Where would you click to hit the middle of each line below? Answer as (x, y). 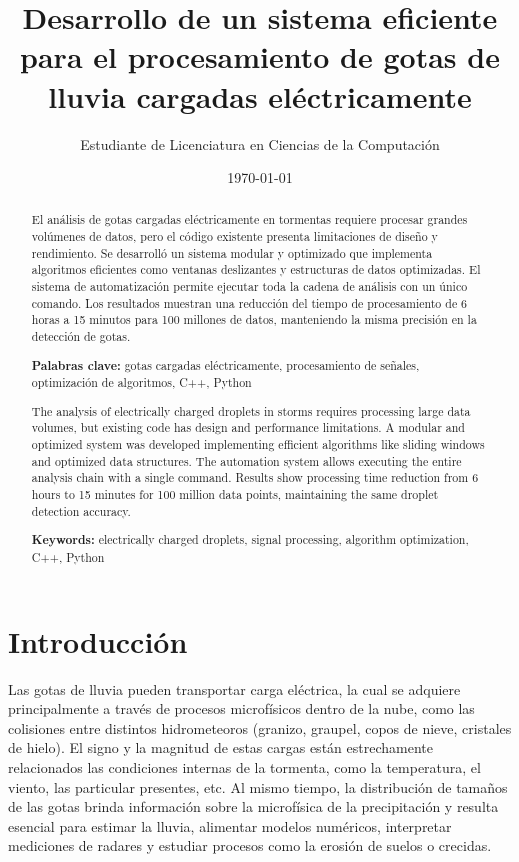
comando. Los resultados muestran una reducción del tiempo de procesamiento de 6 (249, 302)
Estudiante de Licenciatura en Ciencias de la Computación (260, 143)
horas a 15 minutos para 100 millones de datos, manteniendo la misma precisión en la (254, 319)
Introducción (98, 640)
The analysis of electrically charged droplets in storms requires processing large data (251, 410)
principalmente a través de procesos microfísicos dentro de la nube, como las (241, 708)
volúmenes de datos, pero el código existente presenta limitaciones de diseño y (234, 236)
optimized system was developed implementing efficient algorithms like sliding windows (258, 444)
